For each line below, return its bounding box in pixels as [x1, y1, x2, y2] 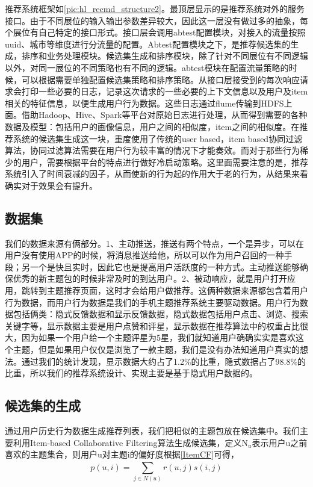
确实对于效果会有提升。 [5, 179, 98, 191]
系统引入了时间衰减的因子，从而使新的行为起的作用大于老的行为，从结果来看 [5, 167, 308, 180]
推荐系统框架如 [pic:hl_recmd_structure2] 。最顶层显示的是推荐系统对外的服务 [5, 2, 305, 14]
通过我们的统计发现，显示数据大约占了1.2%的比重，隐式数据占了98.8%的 [21, 355, 306, 367]
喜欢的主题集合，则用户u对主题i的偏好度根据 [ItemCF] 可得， [5, 448, 240, 461]
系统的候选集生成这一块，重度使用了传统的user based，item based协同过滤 [13, 132, 303, 144]
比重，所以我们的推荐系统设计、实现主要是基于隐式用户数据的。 [5, 367, 258, 379]
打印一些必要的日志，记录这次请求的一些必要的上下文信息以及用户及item [21, 85, 308, 98]
